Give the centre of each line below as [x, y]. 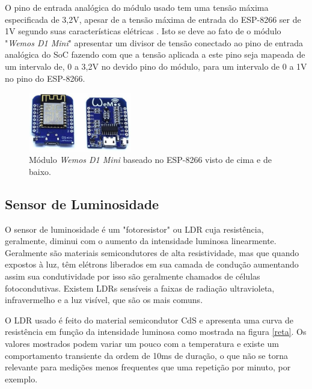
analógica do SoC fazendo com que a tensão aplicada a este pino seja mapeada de [155, 54]
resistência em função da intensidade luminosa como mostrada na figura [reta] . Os [156, 332]
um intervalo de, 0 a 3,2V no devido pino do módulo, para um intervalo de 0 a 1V [156, 66]
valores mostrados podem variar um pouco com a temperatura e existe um [142, 343]
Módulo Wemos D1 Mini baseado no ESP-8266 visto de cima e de [150, 160]
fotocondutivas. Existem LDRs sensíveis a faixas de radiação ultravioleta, [140, 288]
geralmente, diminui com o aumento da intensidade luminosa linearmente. [141, 241]
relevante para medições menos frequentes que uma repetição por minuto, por [148, 367]
